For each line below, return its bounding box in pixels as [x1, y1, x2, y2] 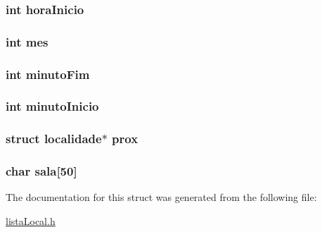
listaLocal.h [6, 214, 56, 228]
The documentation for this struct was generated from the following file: [6, 190, 317, 204]
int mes [6, 32, 49, 50]
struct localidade [6, 130, 102, 147]
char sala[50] [6, 162, 77, 180]
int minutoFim [6, 65, 90, 83]
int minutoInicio [6, 97, 99, 115]
